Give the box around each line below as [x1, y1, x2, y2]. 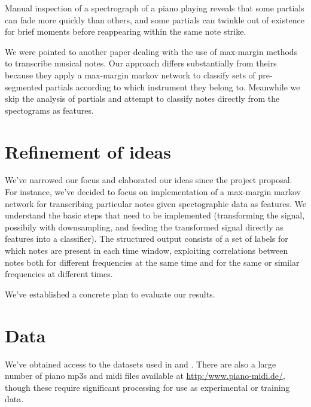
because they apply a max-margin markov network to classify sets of [5, 68, 255, 81]
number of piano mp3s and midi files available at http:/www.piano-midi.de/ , [5, 369, 285, 382]
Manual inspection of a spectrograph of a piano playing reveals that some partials [5, 2, 304, 14]
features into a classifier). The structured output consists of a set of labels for [5, 232, 288, 245]
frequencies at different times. [5, 268, 113, 280]
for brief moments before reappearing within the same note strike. [5, 25, 246, 38]
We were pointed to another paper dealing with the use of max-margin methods [5, 45, 298, 57]
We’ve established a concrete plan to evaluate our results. [5, 287, 215, 300]
